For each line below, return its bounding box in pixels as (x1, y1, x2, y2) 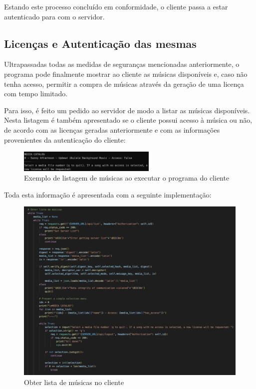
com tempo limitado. (4, 88, 68, 99)
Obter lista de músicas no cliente (24, 377, 124, 387)
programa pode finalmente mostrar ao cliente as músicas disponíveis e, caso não (4, 68, 248, 79)
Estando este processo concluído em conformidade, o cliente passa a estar (4, 1, 228, 11)
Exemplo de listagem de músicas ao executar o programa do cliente (24, 173, 230, 183)
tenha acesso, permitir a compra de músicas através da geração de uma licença (4, 78, 244, 89)
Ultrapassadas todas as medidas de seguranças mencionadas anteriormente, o (4, 59, 240, 69)
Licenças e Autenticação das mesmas (4, 35, 197, 51)
